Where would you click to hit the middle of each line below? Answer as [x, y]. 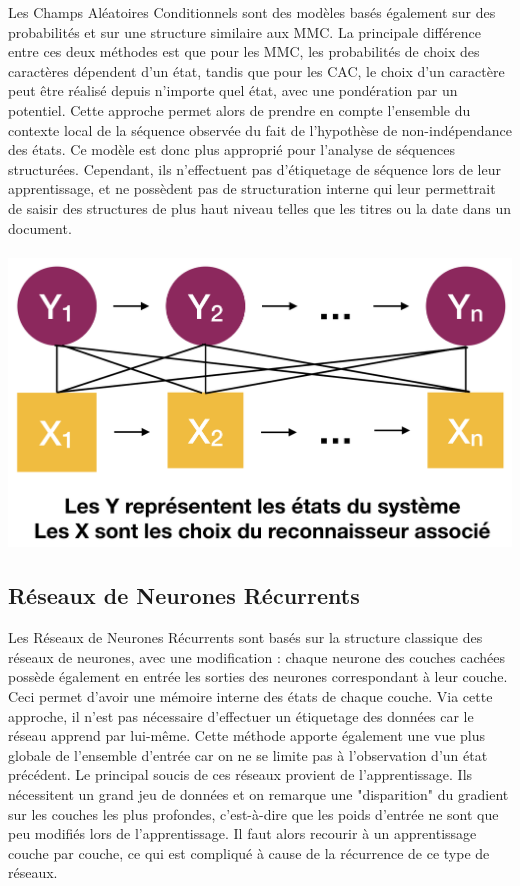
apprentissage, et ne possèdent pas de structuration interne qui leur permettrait [252, 188]
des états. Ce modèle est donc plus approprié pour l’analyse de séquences [232, 149]
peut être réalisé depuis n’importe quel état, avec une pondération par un [233, 90]
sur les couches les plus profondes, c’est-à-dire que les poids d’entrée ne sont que [253, 813]
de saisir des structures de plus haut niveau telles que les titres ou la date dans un [259, 207]
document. [40, 227]
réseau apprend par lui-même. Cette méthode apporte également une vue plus [247, 735]
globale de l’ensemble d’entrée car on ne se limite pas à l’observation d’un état [248, 754]
